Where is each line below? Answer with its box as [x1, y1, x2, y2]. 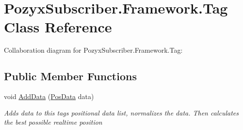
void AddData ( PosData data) [4, 91, 94, 101]
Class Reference [4, 17, 112, 37]
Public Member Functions [4, 69, 137, 84]
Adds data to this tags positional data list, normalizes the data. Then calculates [4, 107, 239, 117]
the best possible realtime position [4, 117, 102, 127]
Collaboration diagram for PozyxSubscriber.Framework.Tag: [4, 45, 183, 55]
